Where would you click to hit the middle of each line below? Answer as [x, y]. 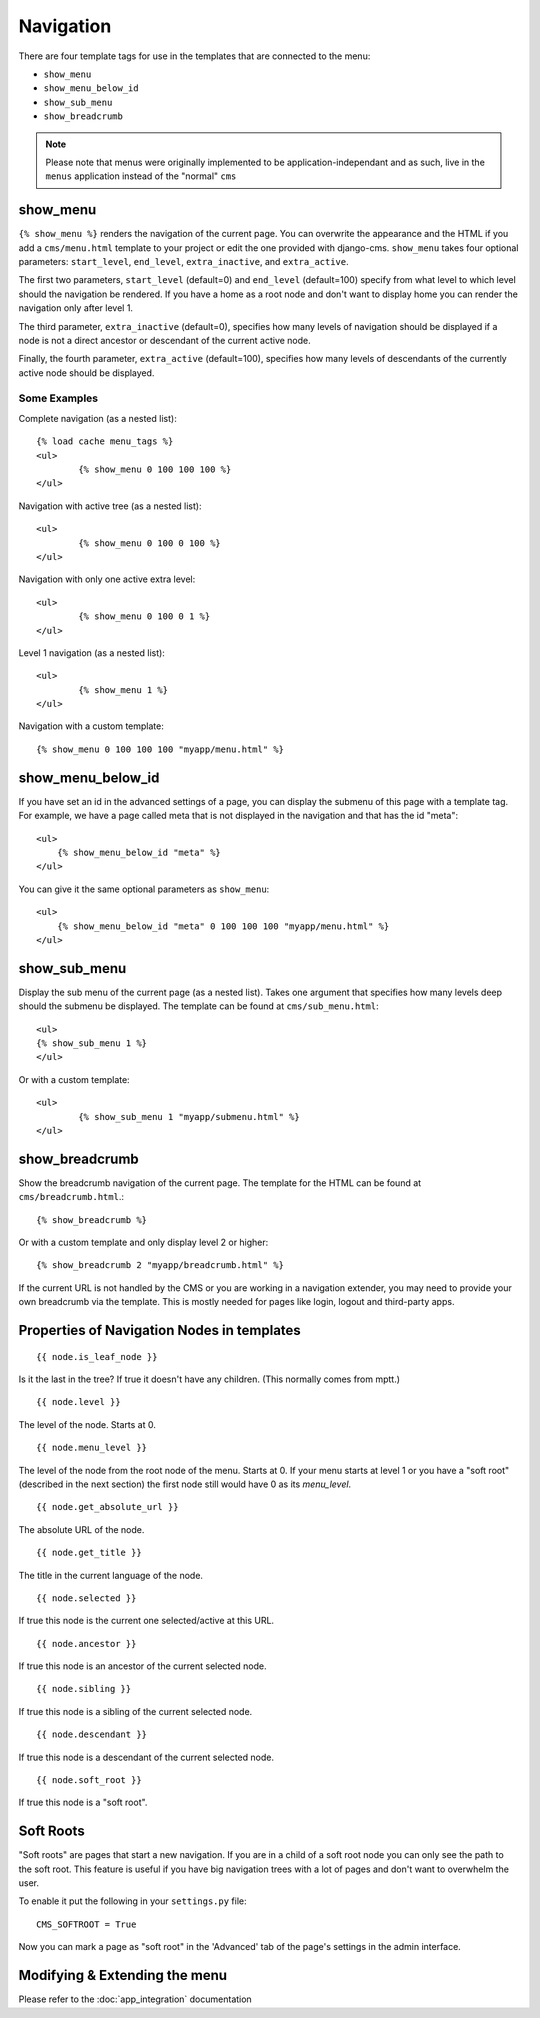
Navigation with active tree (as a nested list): [110, 506]
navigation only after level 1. [76, 308]
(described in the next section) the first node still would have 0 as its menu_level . [185, 1484]
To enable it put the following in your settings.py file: [132, 1901]
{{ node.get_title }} [89, 1553]
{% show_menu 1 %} [123, 689]
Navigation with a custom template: [91, 726]
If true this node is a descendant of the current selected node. [146, 1757]
